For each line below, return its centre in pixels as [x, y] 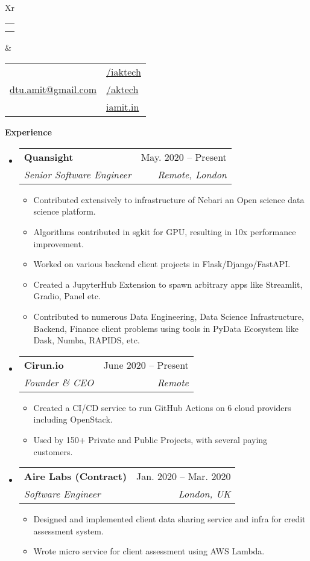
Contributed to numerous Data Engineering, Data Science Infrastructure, [169, 316]
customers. [53, 451]
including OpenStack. [73, 419]
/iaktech [124, 72]
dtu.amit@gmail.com [53, 89]
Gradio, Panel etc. [67, 296]
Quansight [49, 157]
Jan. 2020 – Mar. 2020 [184, 476]
